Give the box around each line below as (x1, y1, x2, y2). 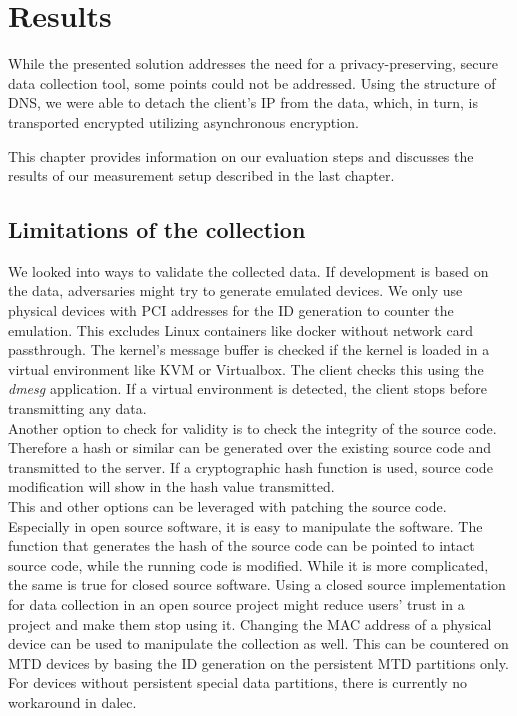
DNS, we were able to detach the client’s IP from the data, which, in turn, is (8, 92, 479, 113)
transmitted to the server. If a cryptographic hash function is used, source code (8, 456, 493, 477)
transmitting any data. (8, 398, 147, 419)
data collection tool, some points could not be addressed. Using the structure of (8, 72, 496, 93)
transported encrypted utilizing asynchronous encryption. (8, 111, 359, 132)
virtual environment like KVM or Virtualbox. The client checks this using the (8, 358, 484, 379)
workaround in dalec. (8, 691, 137, 712)
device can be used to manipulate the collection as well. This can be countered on (8, 633, 509, 654)
